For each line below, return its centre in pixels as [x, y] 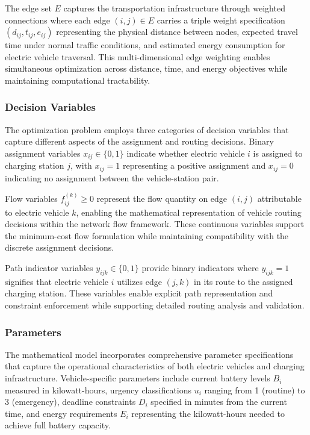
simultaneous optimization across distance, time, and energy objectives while [146, 68]
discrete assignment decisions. [60, 247]
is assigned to [278, 153]
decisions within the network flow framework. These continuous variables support [155, 224]
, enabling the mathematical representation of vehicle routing [189, 212]
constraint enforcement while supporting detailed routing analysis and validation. [155, 305]
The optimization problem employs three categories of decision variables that [147, 129]
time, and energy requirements [61, 413]
